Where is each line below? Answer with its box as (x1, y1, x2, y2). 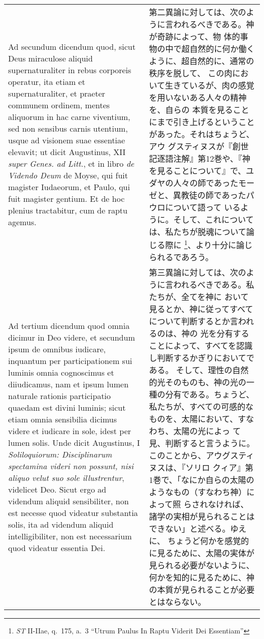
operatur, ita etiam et (8, 76, 85, 88)
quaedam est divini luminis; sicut (8, 402, 126, 414)
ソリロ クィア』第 (185, 462, 253, 474)
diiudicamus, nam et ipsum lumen (8, 378, 129, 390)
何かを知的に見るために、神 (149, 571, 254, 584)
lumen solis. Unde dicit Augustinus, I (8, 437, 140, 449)
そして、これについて (173, 214, 254, 225)
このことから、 (149, 449, 206, 462)
